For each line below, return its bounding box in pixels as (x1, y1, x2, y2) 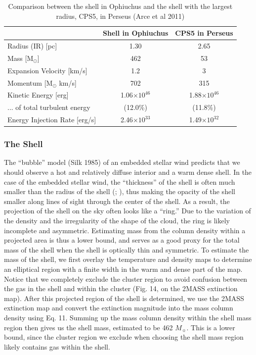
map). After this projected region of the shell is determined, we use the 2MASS (4, 293, 244, 303)
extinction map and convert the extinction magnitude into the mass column (4, 303, 233, 313)
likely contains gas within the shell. (4, 341, 110, 352)
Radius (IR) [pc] (7, 41, 57, 51)
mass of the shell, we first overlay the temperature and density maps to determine (4, 254, 252, 264)
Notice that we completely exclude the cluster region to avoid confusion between (4, 273, 248, 284)
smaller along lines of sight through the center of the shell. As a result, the (4, 196, 230, 206)
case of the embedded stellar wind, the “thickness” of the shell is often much (4, 176, 235, 187)
